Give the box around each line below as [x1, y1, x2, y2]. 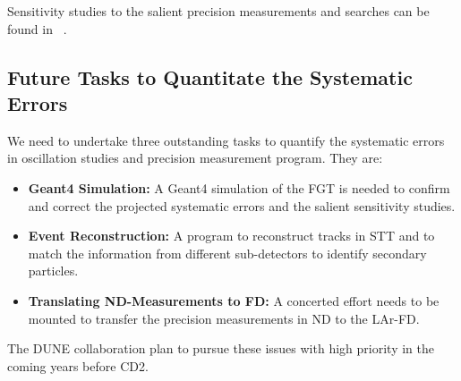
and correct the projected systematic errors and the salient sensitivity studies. [28, 196, 456, 215]
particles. [28, 261, 79, 280]
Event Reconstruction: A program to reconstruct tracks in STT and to [28, 226, 435, 245]
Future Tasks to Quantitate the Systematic [7, 63, 413, 90]
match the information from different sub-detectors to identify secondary [28, 243, 427, 262]
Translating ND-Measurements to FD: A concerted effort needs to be [28, 291, 440, 309]
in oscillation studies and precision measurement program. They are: [7, 148, 383, 167]
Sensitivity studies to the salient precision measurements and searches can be [7, 2, 430, 20]
